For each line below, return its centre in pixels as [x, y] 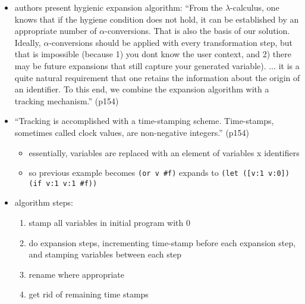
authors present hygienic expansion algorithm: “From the [119, 7]
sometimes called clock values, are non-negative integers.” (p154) [132, 132]
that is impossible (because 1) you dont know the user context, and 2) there [153, 54]
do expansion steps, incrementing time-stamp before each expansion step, [162, 242]
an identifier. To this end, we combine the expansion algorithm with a [142, 89]
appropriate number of [56, 31]
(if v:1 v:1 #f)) [63, 183]
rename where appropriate [76, 274]
